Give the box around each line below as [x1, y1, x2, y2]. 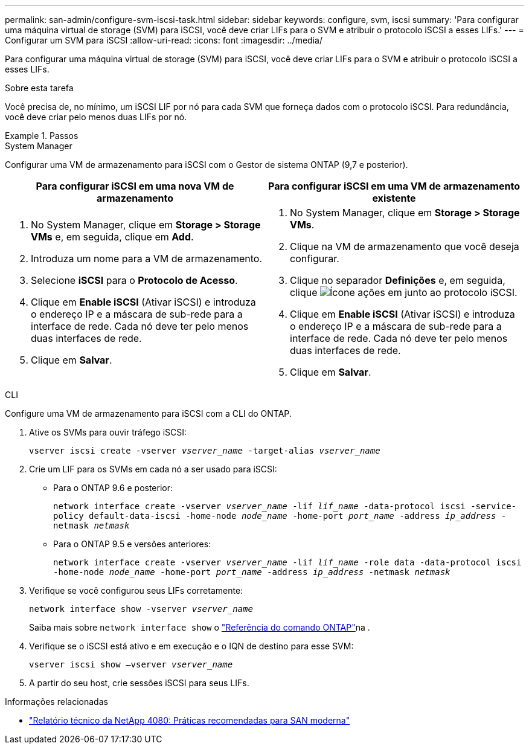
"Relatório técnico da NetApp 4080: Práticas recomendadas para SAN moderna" [29, 715, 350, 725]
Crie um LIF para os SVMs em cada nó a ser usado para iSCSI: [29, 464, 277, 474]
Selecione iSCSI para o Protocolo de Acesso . [31, 274, 238, 286]
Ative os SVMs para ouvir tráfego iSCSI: [29, 427, 187, 437]
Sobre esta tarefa [5, 83, 74, 93]
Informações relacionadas [5, 696, 108, 707]
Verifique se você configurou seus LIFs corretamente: [29, 585, 243, 596]
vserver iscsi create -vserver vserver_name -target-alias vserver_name [29, 446, 380, 455]
